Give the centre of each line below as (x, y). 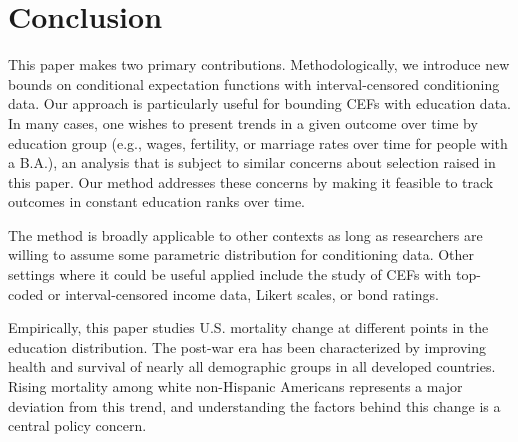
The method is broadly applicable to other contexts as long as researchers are (245, 234)
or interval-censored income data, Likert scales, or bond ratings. (243, 293)
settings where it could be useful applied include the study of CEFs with (230, 274)
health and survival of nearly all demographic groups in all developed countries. (252, 366)
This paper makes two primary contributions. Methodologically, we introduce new (259, 64)
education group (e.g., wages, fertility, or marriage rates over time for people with (258, 142)
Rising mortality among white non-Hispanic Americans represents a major (235, 386)
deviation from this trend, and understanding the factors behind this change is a (254, 405)
